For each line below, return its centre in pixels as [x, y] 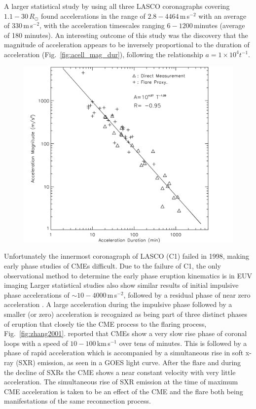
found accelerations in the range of [93, 16]
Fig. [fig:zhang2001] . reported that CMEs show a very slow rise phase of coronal [126, 333]
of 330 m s [18, 25]
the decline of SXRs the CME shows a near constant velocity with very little [120, 372]
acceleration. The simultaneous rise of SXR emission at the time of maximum [121, 382]
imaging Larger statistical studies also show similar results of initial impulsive [121, 285]
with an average [222, 16]
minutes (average [219, 25]
